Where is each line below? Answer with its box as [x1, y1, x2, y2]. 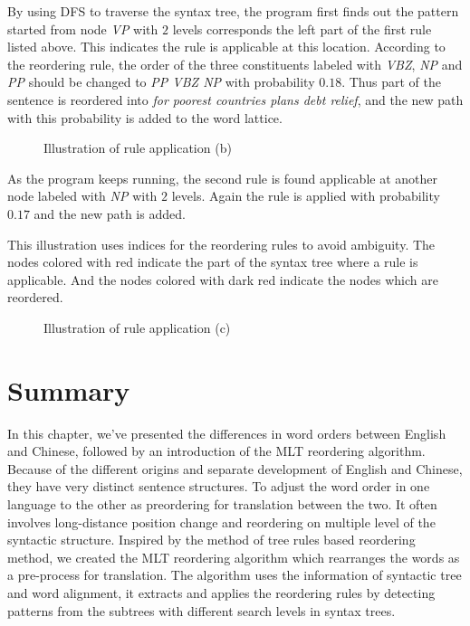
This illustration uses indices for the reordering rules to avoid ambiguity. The [7, 234, 436, 253]
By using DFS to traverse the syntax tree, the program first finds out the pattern [7, 2, 459, 20]
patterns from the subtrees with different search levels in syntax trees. [7, 601, 396, 620]
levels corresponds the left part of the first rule [172, 19, 432, 38]
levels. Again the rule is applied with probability [171, 186, 440, 205]
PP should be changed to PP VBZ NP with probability [7, 72, 315, 91]
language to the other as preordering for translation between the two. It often [7, 495, 437, 513]
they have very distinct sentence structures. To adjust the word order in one [7, 477, 430, 496]
